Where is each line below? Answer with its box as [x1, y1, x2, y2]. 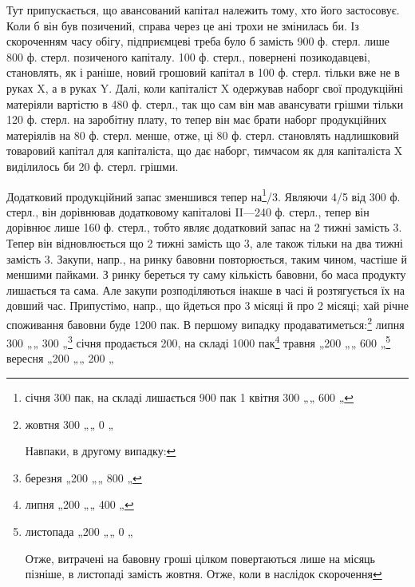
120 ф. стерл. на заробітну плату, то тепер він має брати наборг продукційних [6, 111, 387, 128]
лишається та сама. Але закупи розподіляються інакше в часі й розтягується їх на [6, 281, 405, 298]
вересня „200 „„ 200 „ [6, 350, 114, 367]
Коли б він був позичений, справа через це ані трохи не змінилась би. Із [6, 17, 359, 34]
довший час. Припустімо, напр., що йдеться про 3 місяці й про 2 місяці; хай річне [6, 297, 409, 314]
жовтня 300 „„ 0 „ [25, 415, 114, 432]
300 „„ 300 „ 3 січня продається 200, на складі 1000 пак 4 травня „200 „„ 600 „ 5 [6, 332, 391, 351]
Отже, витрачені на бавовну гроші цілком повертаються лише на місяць [25, 549, 375, 566]
